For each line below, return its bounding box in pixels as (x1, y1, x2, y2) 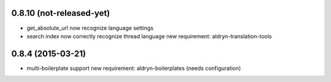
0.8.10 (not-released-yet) (11, 8, 110, 18)
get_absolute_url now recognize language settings (26, 24, 154, 32)
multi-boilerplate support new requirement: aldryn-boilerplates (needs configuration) (26, 64, 242, 72)
